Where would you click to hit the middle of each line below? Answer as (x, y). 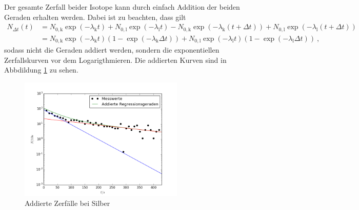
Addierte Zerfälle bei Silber (67, 203)
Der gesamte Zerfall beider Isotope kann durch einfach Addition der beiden (122, 7)
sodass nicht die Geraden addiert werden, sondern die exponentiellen (112, 50)
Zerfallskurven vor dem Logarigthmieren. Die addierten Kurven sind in (115, 60)
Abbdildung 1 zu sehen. (41, 70)
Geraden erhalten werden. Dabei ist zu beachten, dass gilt (95, 17)
